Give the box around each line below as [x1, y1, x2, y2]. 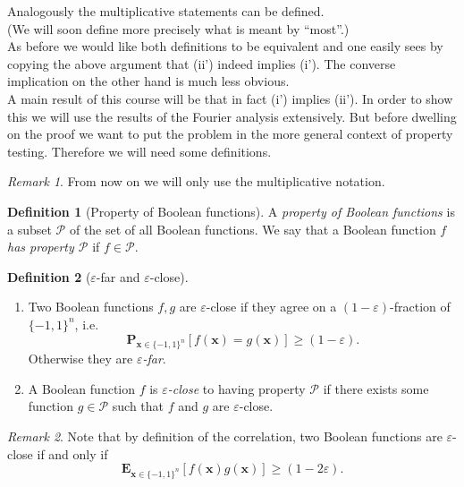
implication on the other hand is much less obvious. [7, 72, 290, 90]
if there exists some [323, 379, 429, 397]
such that [112, 397, 165, 415]
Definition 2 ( [7, 267, 91, 286]
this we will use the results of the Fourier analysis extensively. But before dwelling [7, 107, 457, 125]
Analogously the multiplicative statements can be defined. [7, 2, 325, 20]
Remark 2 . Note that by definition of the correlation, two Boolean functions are [7, 427, 443, 446]
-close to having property [167, 379, 306, 397]
